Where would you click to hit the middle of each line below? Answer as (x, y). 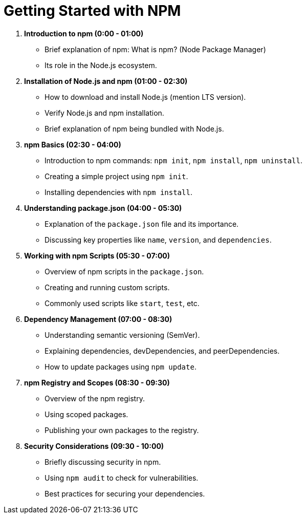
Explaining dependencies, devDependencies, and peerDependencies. (162, 351)
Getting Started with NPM (92, 11)
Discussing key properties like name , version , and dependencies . (158, 240)
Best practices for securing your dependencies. (125, 493)
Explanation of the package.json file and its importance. (142, 224)
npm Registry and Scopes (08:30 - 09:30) (97, 382)
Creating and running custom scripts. (107, 287)
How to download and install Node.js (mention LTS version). (145, 97)
